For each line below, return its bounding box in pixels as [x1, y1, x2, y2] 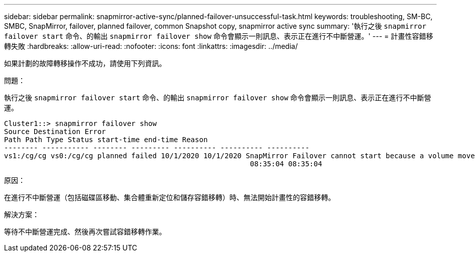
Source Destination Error [4, 127, 106, 136]
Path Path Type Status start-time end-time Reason [4, 136, 208, 144]
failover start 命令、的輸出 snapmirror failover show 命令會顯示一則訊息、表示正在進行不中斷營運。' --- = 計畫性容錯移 [4, 32, 433, 40]
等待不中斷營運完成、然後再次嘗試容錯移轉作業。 [4, 227, 166, 236]
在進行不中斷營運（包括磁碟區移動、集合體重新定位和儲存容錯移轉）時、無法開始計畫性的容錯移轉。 [4, 193, 335, 202]
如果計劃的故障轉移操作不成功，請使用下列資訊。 [4, 59, 166, 68]
